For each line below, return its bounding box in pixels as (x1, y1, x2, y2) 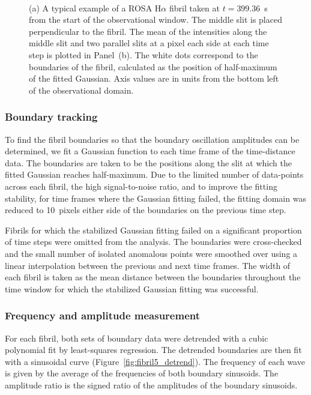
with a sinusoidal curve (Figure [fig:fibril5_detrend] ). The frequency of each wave (5, 355, 305, 367)
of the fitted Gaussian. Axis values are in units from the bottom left (29, 72, 279, 85)
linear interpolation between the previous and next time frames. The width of (5, 259, 291, 271)
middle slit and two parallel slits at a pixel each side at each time (29, 37, 269, 49)
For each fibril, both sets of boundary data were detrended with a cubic (5, 331, 268, 344)
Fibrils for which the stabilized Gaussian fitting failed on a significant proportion (5, 223, 302, 236)
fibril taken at (169, 1, 220, 14)
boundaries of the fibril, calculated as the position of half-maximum (29, 60, 277, 73)
